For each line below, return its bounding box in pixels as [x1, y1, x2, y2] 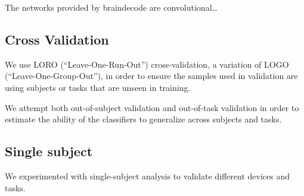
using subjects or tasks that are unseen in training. [5, 81, 191, 93]
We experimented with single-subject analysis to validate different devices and [5, 169, 290, 182]
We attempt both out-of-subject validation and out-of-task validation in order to [5, 101, 299, 113]
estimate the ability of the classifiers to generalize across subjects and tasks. [5, 113, 282, 125]
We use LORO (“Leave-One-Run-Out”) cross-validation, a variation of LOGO [5, 58, 289, 70]
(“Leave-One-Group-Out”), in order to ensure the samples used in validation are [5, 69, 298, 82]
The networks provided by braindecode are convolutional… [5, 1, 218, 13]
